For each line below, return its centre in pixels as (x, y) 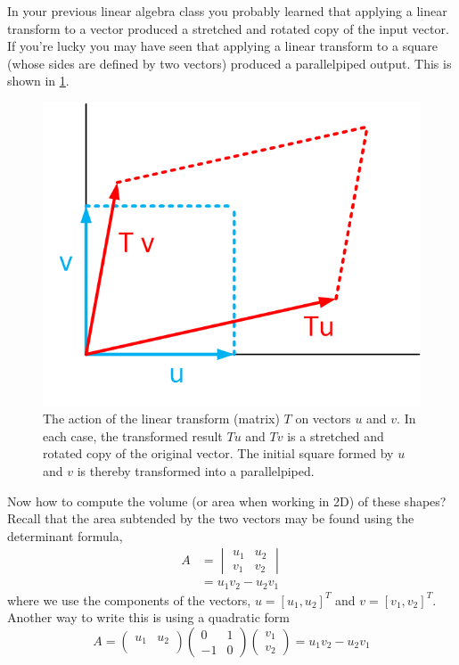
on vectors (323, 419)
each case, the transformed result (133, 435)
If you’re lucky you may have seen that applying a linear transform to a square (223, 46)
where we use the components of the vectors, (129, 599)
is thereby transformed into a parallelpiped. (196, 470)
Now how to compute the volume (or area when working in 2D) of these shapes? (227, 501)
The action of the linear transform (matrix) (161, 419)
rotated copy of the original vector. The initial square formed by (218, 453)
